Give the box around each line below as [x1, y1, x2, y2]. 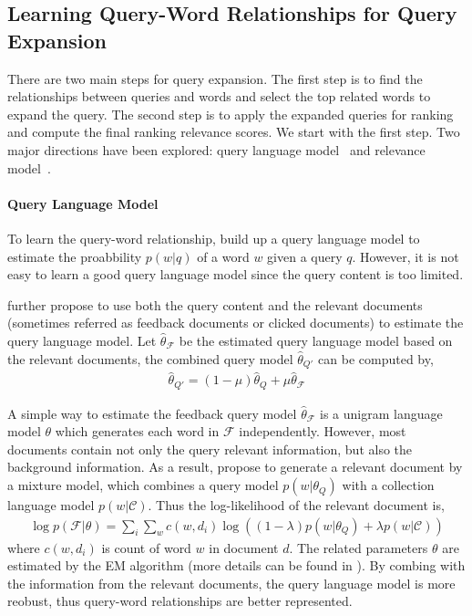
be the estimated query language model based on [179, 330, 453, 350]
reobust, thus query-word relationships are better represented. [7, 591, 353, 611]
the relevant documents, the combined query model [7, 349, 293, 368]
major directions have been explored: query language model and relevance [7, 140, 426, 159]
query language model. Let [7, 330, 157, 350]
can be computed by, [318, 349, 434, 368]
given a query [267, 246, 343, 266]
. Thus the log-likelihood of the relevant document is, [148, 496, 445, 515]
